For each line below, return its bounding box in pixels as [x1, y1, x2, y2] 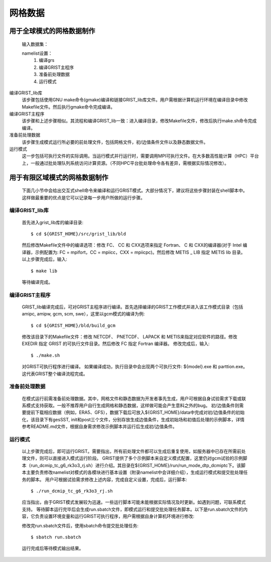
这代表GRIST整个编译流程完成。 [22, 371, 88, 377]
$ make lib [31, 268, 58, 274]
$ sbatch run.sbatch [31, 534, 81, 540]
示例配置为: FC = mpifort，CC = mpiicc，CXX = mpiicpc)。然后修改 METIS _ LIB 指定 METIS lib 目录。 [35, 249, 245, 255]
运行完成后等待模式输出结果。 [22, 545, 84, 551]
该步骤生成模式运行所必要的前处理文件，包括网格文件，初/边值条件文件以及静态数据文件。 [22, 139, 208, 145]
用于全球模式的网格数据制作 [9, 27, 95, 35]
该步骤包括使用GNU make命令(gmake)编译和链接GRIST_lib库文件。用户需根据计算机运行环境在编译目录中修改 [22, 97, 248, 103]
